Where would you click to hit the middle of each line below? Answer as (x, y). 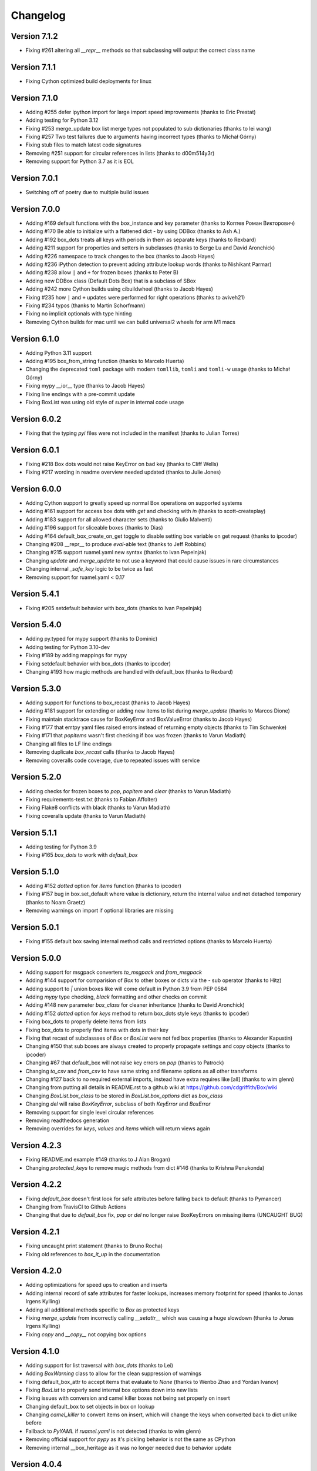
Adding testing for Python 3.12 (62, 120)
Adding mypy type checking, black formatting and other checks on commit (116, 997)
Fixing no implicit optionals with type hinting (79, 314)
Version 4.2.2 (36, 1185)
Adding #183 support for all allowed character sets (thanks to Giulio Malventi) (119, 519)
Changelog (38, 15)
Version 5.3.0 (36, 688)
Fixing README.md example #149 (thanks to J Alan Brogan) (98, 1160)
